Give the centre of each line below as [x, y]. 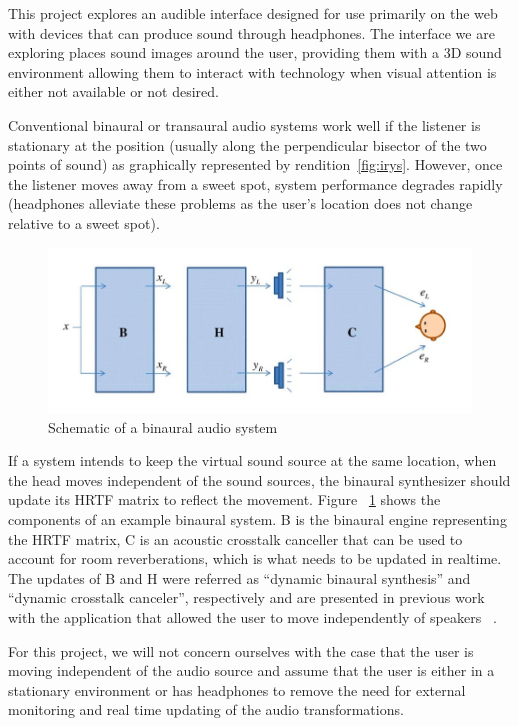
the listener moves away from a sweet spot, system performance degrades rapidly [255, 183]
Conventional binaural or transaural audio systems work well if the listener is [244, 124]
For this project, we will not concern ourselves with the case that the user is [241, 650]
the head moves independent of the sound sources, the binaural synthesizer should [259, 479]
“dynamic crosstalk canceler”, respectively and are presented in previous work [246, 597]
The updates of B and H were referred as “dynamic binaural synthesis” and [239, 577]
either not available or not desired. [113, 91]
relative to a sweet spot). [84, 222]
